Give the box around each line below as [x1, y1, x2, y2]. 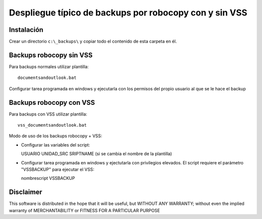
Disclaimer [9, 188, 42, 196]
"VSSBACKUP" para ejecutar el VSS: [21, 167, 95, 172]
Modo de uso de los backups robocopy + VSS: [9, 133, 102, 139]
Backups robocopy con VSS [9, 98, 95, 106]
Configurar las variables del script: [21, 142, 90, 147]
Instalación [9, 26, 44, 34]
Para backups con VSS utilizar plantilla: [9, 111, 87, 117]
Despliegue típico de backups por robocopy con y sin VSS [9, 7, 247, 18]
